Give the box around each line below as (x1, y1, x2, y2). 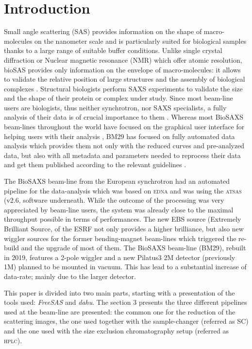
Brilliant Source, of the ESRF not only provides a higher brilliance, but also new (4, 224, 244, 233)
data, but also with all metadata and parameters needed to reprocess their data (4, 150, 241, 160)
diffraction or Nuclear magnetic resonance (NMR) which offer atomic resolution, (4, 54, 242, 65)
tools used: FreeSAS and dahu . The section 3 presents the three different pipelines (4, 297, 247, 307)
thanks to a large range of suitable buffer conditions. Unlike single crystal (4, 45, 222, 55)
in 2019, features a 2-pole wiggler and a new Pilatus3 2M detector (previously (4, 252, 235, 262)
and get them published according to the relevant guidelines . (4, 159, 186, 170)
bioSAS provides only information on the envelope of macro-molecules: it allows (4, 64, 241, 74)
